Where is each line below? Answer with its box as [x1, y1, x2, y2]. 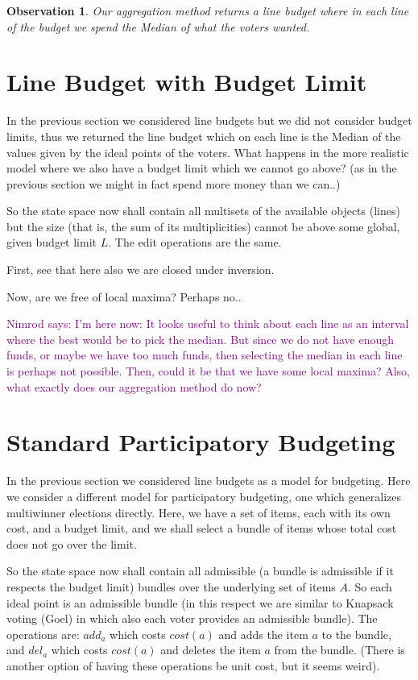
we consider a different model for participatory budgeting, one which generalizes [6, 487, 401, 504]
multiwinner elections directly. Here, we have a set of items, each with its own [6, 504, 391, 520]
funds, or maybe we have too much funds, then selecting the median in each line [6, 346, 403, 363]
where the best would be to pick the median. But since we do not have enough [6, 330, 395, 347]
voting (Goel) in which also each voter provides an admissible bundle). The [6, 610, 378, 627]
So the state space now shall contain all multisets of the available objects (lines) [6, 202, 400, 219]
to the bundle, [321, 625, 391, 642]
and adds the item [218, 625, 308, 642]
